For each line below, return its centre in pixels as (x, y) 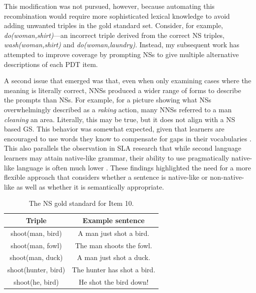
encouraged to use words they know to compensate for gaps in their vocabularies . (128, 138)
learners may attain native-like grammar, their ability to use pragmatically (117, 157)
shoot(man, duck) (36, 257)
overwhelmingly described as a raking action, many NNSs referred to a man (118, 109)
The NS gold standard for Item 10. (81, 203)
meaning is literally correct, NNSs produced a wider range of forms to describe (123, 90)
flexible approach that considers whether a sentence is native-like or (106, 177)
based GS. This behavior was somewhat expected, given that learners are (114, 129)
